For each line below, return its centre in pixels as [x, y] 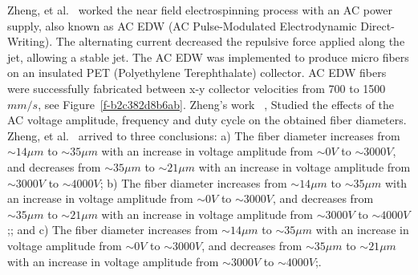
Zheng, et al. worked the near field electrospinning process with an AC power [200, 10]
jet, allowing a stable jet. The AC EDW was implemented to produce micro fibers [208, 57]
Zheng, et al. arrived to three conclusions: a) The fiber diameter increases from [204, 135]
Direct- [377, 25]
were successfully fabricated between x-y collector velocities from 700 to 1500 [197, 88]
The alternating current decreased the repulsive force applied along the [230, 41]
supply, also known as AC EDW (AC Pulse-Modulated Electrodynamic [182, 25]
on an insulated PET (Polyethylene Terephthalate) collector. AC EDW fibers [197, 73]
